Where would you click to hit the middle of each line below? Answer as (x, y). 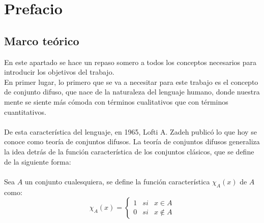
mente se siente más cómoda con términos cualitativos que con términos (116, 101)
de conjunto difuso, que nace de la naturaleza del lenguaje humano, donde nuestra (132, 92)
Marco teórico (42, 40)
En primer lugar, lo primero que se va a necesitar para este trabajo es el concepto (131, 82)
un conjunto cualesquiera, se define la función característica (117, 181)
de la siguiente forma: (38, 161)
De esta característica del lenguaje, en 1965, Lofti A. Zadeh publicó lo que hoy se (130, 131)
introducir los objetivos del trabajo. (59, 72)
